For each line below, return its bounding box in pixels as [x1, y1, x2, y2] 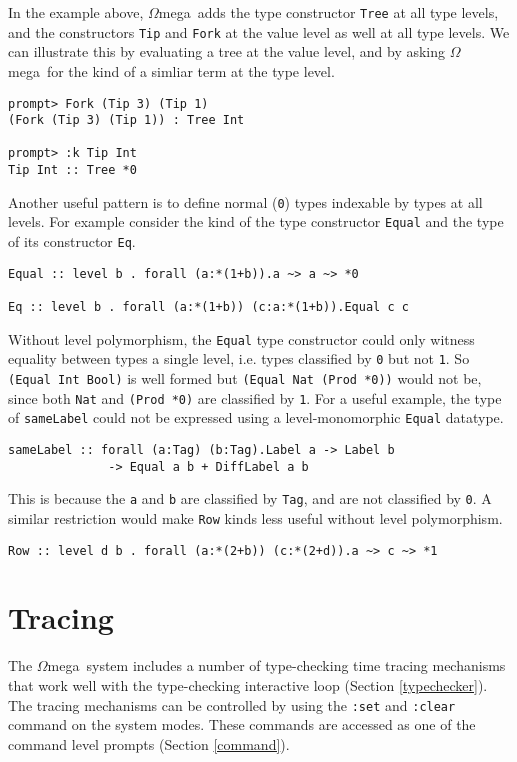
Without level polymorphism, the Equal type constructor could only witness [8, 328, 475, 349]
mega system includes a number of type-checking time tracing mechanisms [47, 655, 506, 676]
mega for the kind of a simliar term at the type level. [8, 60, 335, 81]
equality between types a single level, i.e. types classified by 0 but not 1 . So [8, 348, 470, 369]
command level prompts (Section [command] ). [8, 733, 290, 754]
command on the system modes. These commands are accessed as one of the [8, 714, 476, 735]
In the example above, [8, 2, 144, 22]
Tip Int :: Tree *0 [8, 163, 137, 178]
